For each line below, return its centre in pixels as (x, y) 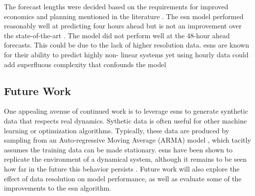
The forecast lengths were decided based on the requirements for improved (116, 6)
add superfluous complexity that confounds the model (85, 64)
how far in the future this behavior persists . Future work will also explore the (122, 168)
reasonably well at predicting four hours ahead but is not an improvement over (123, 26)
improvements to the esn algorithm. (58, 188)
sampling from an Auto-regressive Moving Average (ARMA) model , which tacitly (127, 140)
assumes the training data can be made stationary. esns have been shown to (118, 149)
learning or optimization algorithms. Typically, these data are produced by (117, 130)
